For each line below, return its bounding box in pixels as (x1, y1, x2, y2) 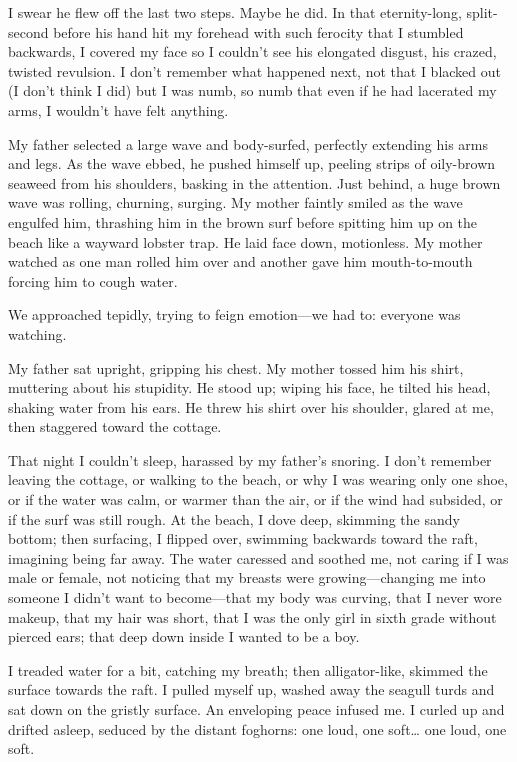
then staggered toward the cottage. (8, 416, 222, 437)
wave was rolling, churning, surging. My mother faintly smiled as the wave (8, 192, 463, 213)
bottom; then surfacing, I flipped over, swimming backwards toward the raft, (8, 528, 478, 549)
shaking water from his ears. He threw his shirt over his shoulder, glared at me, (8, 396, 494, 417)
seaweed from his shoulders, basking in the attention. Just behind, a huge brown (8, 172, 501, 193)
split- (466, 2, 498, 22)
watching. (8, 323, 67, 344)
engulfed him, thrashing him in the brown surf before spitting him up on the (8, 211, 478, 232)
